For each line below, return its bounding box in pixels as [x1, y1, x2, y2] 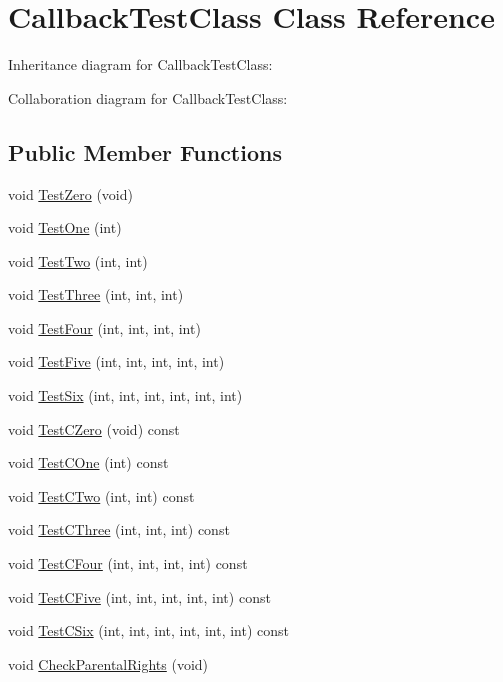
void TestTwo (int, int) [8, 250, 148, 271]
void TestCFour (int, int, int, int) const [8, 553, 248, 574]
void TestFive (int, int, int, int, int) [8, 351, 225, 372]
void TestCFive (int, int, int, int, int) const [8, 586, 271, 607]
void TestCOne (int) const [8, 452, 169, 473]
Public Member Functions [8, 136, 282, 167]
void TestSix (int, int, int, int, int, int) [8, 385, 243, 406]
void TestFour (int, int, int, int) [8, 317, 201, 338]
